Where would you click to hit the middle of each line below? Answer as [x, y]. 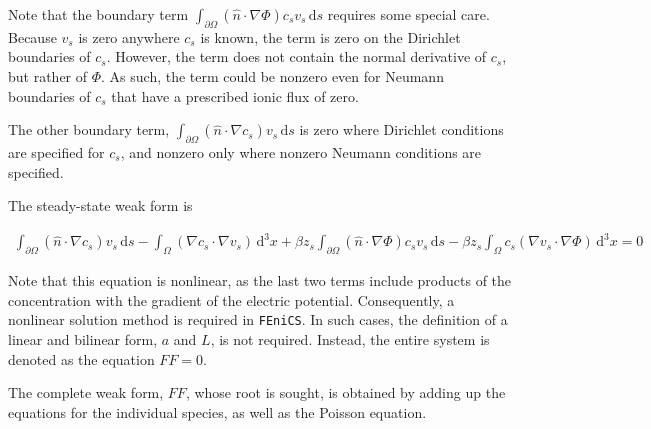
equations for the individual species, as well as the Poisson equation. [217, 411]
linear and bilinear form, [83, 338]
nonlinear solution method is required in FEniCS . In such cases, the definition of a [258, 319]
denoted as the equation [81, 358]
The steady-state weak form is [100, 205]
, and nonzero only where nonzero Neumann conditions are [301, 151]
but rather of [48, 75]
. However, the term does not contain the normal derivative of [296, 56]
